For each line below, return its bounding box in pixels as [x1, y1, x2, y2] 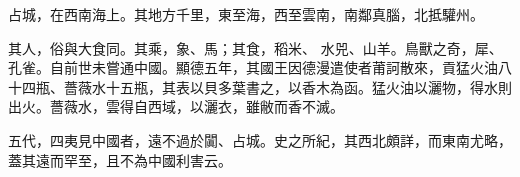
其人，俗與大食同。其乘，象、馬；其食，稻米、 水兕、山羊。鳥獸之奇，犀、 [8, 37, 503, 58]
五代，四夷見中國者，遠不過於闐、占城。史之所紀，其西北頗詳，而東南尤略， [8, 129, 512, 150]
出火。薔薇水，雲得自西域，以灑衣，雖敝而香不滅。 [8, 96, 344, 117]
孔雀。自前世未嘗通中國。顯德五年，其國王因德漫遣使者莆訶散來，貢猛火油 [8, 57, 498, 78]
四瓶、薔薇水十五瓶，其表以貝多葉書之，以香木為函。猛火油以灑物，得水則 [21, 76, 512, 97]
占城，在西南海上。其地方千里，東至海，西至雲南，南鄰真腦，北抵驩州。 [8, 4, 484, 24]
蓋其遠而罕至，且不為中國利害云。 [8, 149, 232, 170]
